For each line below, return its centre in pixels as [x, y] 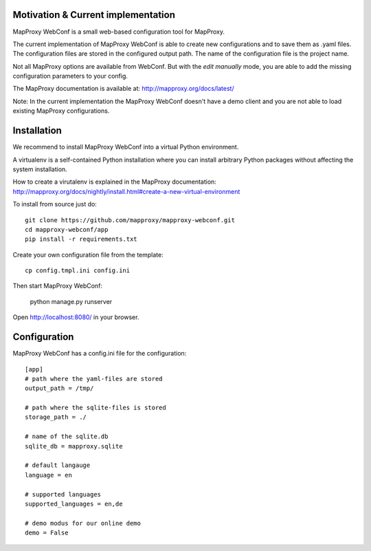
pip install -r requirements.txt [81, 239]
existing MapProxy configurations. [61, 111]
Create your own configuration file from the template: [88, 255]
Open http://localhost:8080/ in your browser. [76, 317]
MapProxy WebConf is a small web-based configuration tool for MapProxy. [119, 32]
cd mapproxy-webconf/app [67, 229]
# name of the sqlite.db [67, 436]
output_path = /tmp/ [59, 388]
